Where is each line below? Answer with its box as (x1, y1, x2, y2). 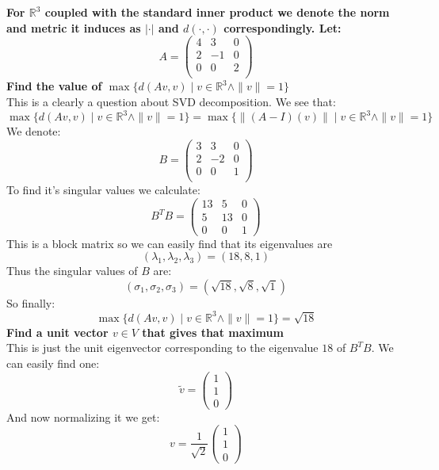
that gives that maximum (142, 323, 284, 340)
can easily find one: (6, 355, 100, 372)
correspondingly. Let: (223, 19, 342, 36)
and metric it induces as (6, 19, 141, 36)
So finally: (6, 294, 55, 311)
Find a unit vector (6, 323, 109, 340)
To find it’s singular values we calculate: (6, 181, 200, 197)
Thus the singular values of (6, 262, 138, 279)
